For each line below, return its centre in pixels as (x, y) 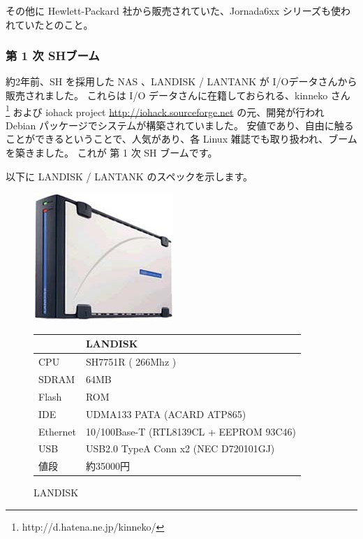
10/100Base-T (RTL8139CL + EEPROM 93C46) (191, 431)
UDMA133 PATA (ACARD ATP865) (166, 414)
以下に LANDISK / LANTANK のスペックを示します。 (129, 176)
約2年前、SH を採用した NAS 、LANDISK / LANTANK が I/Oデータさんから (181, 81)
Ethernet (57, 431)
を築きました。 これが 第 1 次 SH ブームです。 (112, 153)
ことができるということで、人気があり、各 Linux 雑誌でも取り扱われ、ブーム (181, 139)
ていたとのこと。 (54, 24)
